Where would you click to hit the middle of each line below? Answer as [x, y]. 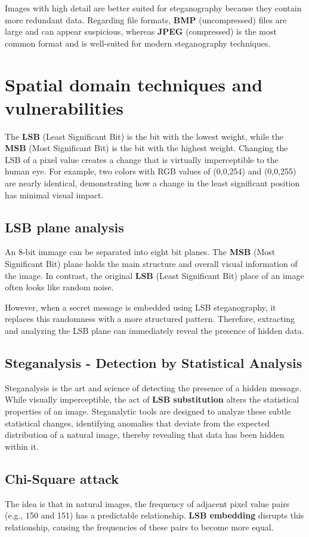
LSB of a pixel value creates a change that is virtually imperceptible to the [142, 159]
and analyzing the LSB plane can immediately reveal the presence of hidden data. [154, 331]
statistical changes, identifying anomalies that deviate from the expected [137, 423]
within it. [22, 446]
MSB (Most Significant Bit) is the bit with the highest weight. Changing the [146, 148]
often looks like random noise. [59, 287]
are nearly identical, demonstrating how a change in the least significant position [152, 183]
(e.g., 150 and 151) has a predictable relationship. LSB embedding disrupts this [154, 515]
